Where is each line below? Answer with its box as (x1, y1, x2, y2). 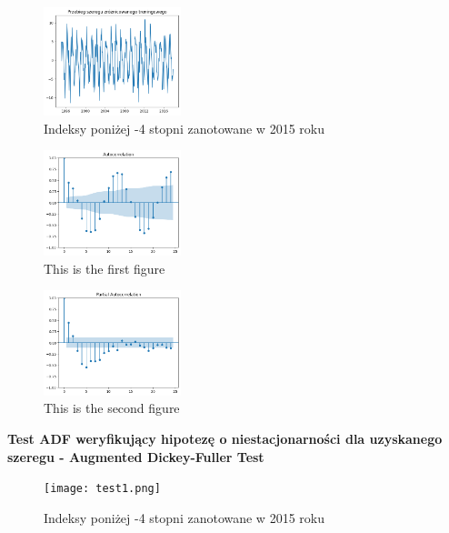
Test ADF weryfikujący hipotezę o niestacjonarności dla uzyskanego (7, 429, 443, 448)
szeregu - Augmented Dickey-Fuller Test (7, 447, 264, 466)
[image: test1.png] (44, 482, 161, 496)
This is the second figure (44, 398, 180, 417)
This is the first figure (44, 258, 165, 277)
